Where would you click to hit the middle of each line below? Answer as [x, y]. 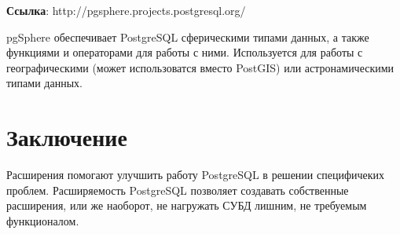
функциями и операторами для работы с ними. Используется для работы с [185, 52]
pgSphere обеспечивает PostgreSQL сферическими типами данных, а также [188, 37]
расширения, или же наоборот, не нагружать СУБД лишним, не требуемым [187, 205]
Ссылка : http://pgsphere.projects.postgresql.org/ [126, 10]
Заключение [67, 137]
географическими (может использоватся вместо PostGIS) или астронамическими [200, 67]
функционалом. [43, 220]
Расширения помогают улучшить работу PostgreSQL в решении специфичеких [196, 175]
